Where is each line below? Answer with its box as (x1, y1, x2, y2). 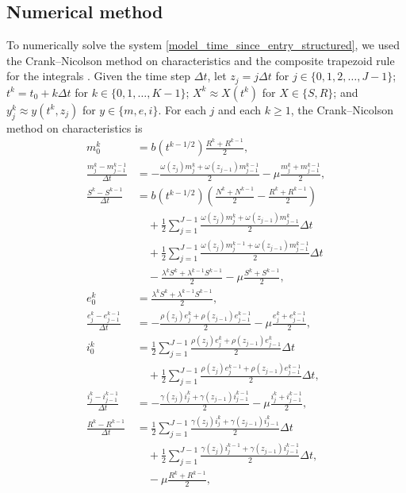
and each (218, 101, 262, 117)
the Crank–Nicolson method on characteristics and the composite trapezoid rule (6, 52, 395, 68)
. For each (158, 101, 206, 117)
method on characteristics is (6, 119, 143, 136)
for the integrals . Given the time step (6, 67, 191, 84)
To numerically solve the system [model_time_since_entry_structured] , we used (6, 37, 400, 53)
